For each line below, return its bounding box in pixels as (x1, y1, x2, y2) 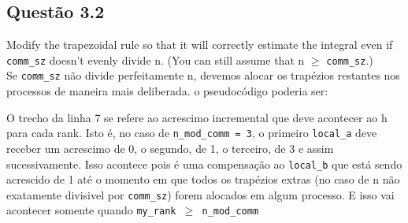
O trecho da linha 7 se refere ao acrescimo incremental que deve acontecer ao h (6, 109, 388, 125)
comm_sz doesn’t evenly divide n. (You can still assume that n (6, 51, 305, 68)
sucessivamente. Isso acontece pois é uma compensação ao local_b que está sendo (6, 155, 402, 172)
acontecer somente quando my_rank (6, 202, 176, 218)
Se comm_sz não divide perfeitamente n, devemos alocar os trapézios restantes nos (6, 67, 400, 84)
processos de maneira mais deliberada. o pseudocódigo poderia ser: (6, 83, 328, 99)
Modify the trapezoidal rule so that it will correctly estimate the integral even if (6, 36, 393, 53)
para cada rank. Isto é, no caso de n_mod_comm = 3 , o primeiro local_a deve (6, 125, 377, 141)
